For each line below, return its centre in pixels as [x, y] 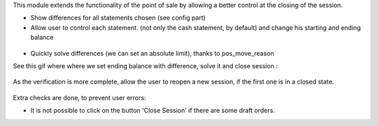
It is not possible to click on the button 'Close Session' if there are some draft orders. [153, 111]
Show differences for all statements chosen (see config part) [118, 18]
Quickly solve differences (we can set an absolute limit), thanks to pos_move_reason [152, 53]
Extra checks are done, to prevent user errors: [79, 97]
